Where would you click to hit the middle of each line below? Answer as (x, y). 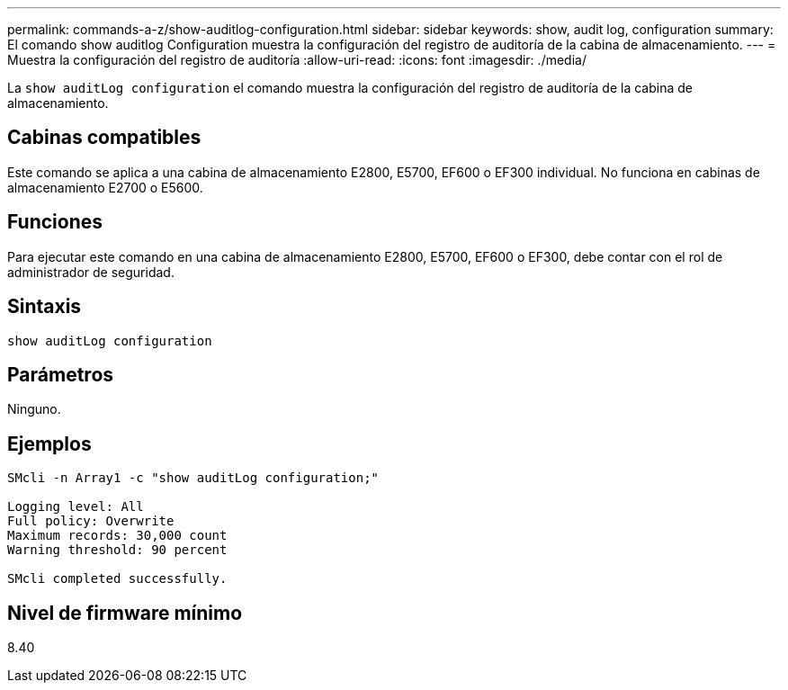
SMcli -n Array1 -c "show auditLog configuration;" (193, 478)
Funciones (55, 222)
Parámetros (61, 374)
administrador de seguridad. (91, 272)
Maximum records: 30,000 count (117, 536)
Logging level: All (76, 507)
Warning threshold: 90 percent (117, 550)
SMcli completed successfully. (117, 579)
